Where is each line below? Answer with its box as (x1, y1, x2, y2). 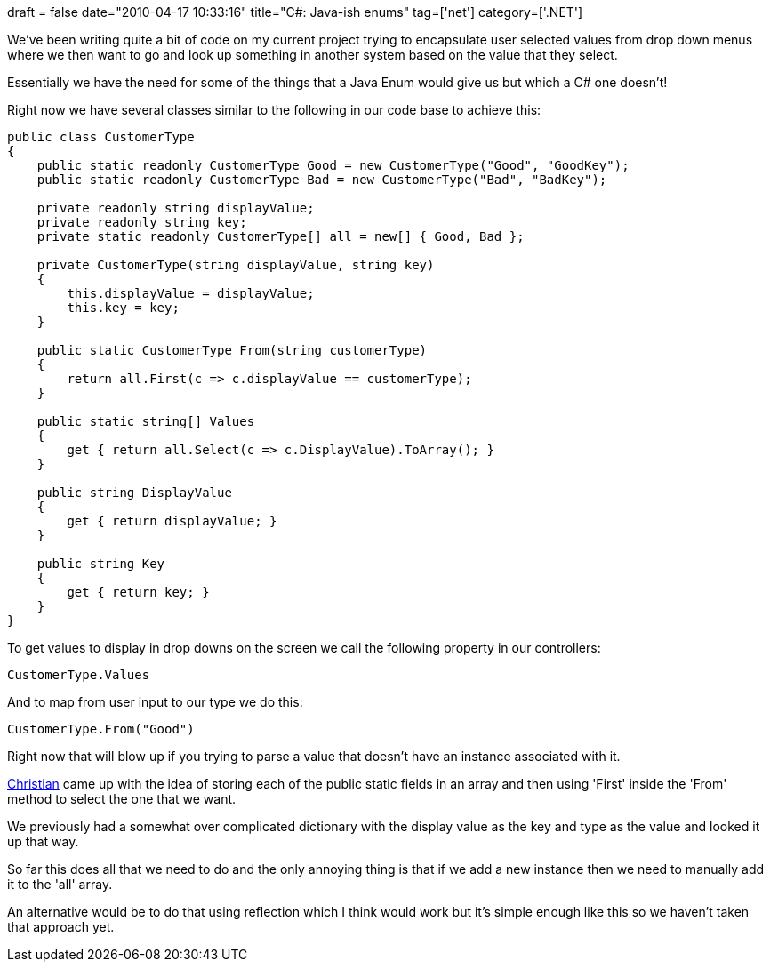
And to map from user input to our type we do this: (7, 694, 303, 709)
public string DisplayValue (36, 485, 232, 500)
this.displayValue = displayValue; (67, 286, 315, 300)
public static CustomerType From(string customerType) (36, 343, 428, 357)
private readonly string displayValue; (36, 201, 315, 215)
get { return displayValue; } (67, 514, 277, 528)
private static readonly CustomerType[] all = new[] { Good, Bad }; (36, 229, 525, 244)
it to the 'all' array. (7, 877, 113, 892)
